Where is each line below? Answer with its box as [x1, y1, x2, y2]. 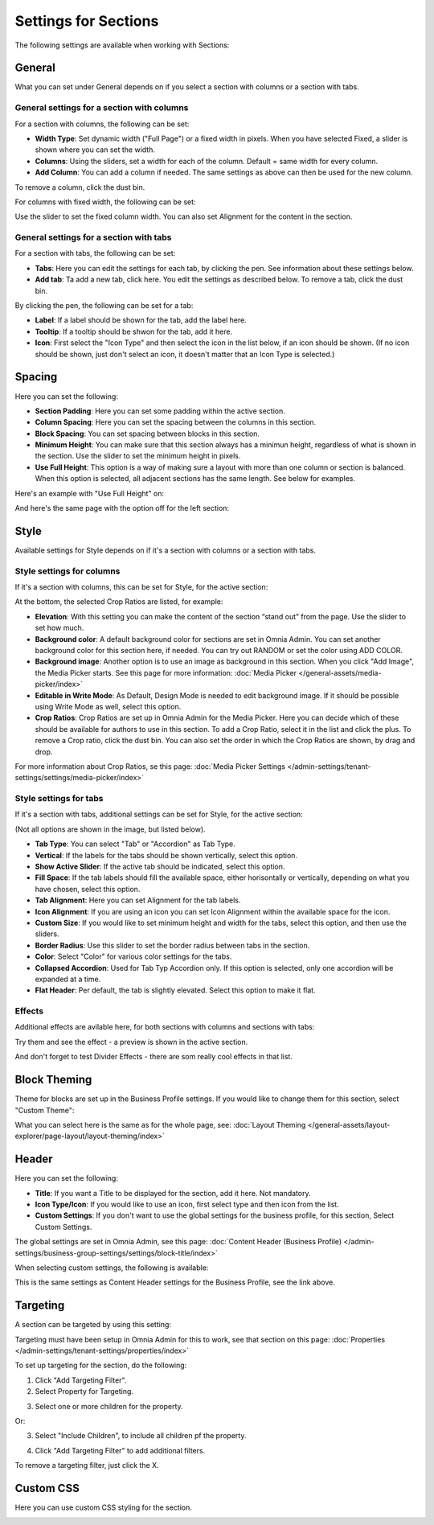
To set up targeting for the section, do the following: [14, 1360, 187, 1371]
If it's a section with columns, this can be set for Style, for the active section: [14, 582, 268, 592]
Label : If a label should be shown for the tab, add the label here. [35, 315, 247, 325]
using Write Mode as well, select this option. [35, 701, 182, 711]
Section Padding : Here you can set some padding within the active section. [35, 406, 285, 416]
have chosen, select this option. [35, 884, 141, 894]
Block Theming [14, 1073, 92, 1087]
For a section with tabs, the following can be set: [14, 249, 176, 258]
